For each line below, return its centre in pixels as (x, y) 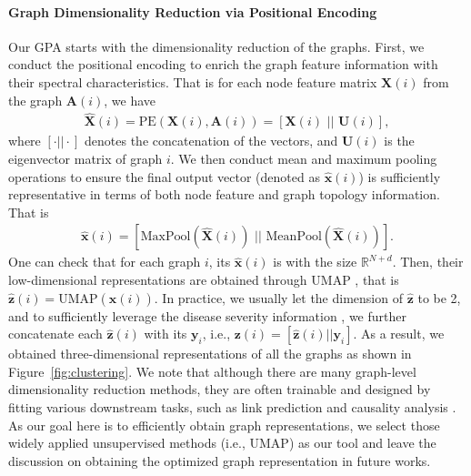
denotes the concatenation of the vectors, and (211, 141)
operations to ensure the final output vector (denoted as (164, 176)
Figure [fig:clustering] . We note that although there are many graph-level (212, 371)
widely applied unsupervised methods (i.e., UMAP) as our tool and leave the (222, 443)
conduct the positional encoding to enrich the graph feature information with (223, 64)
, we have (130, 100)
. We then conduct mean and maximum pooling (304, 159)
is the (399, 141)
